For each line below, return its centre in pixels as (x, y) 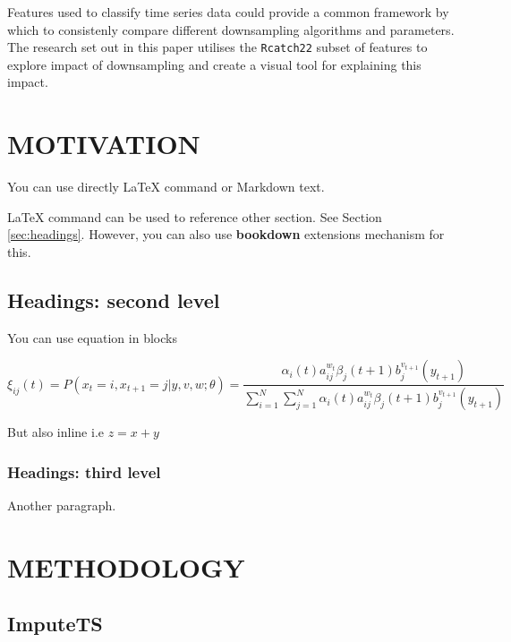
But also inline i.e (55, 432)
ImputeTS (55, 624)
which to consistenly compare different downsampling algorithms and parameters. (231, 29)
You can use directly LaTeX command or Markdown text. (166, 187)
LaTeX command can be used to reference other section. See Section (195, 216)
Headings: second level (114, 300)
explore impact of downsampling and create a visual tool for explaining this (214, 64)
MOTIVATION (104, 144)
